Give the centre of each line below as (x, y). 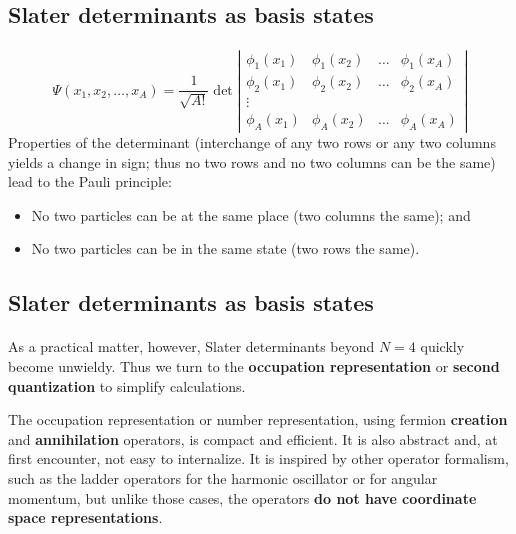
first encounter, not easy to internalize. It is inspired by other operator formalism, (258, 458)
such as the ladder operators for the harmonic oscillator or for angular (223, 477)
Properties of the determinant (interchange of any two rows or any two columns (252, 142)
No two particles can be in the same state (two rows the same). (225, 248)
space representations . (85, 517)
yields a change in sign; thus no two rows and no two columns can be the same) (252, 161)
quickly (442, 346)
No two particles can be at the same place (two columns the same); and (251, 214)
